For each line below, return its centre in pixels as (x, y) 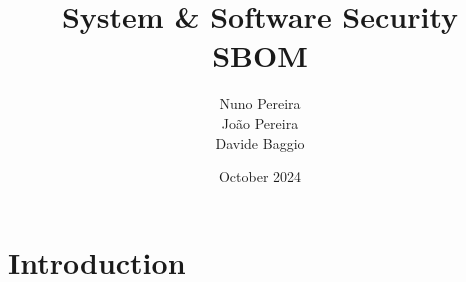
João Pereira (260, 122)
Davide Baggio (260, 142)
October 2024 (260, 176)
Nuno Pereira (260, 103)
